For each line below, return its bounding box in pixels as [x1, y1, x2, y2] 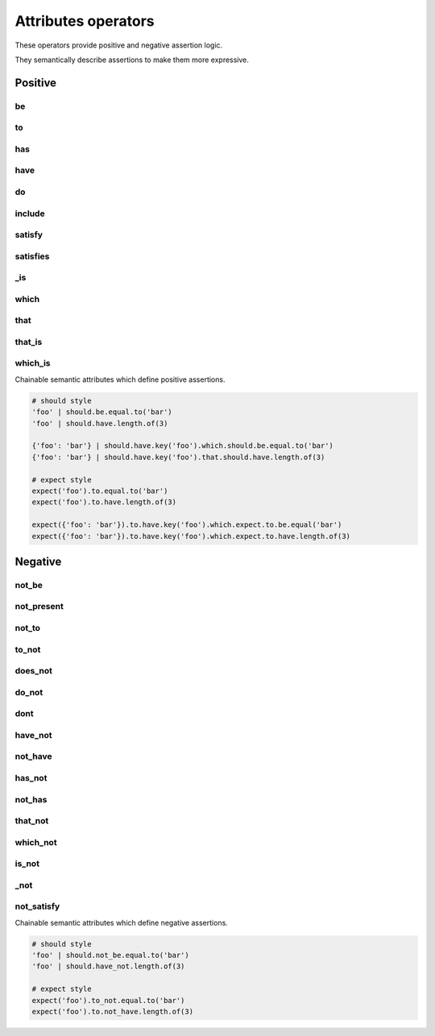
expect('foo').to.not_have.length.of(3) [31, 1007, 193, 1017]
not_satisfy [14, 901, 60, 912]
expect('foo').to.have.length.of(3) [31, 498, 177, 507]
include [14, 208, 45, 219]
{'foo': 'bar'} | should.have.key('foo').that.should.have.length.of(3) [31, 452, 325, 462]
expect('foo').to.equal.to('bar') [31, 486, 168, 495]
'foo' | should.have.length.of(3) [31, 419, 168, 428]
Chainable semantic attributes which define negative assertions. [14, 918, 229, 927]
